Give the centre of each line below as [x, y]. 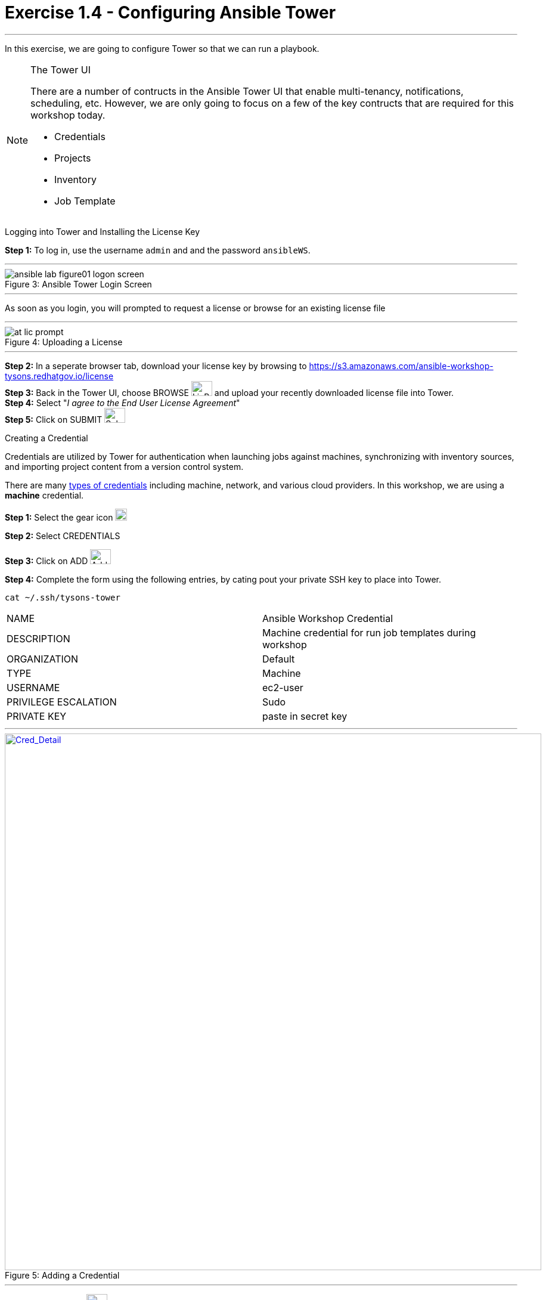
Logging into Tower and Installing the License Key [103, 231]
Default [279, 659]
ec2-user [283, 687]
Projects [73, 158]
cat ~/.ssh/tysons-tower [63, 597]
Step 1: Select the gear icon [59, 517]
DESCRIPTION [38, 638]
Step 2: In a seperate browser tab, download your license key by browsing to [156, 366]
